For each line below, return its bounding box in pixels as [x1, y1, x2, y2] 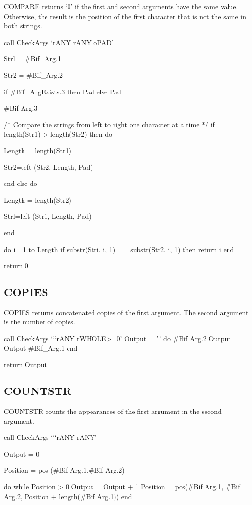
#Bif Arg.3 [4, 103, 38, 113]
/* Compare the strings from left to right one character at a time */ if [4, 119, 215, 129]
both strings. [4, 21, 42, 31]
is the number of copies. [4, 317, 75, 327]
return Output [4, 359, 47, 369]
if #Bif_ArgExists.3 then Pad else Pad [4, 86, 121, 96]
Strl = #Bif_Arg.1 [4, 53, 61, 64]
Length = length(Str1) [4, 145, 71, 155]
